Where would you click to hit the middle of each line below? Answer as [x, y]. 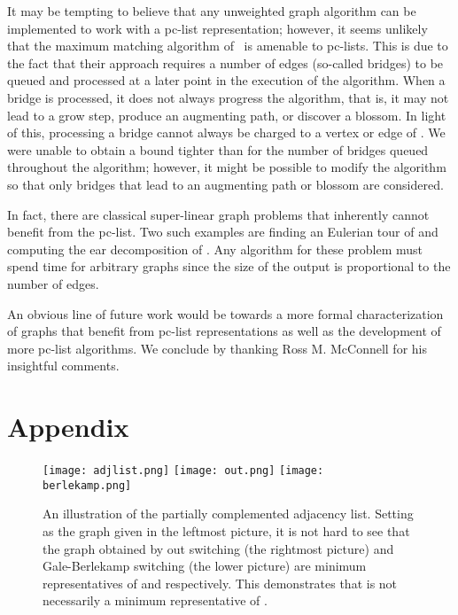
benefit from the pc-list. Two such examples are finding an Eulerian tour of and [223, 232]
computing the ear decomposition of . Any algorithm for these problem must [215, 249]
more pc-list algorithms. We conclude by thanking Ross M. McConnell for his [217, 348]
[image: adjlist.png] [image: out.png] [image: [183, 471]
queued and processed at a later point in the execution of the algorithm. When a [226, 80]
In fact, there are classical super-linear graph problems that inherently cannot [218, 214]
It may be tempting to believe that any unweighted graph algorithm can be [212, 11]
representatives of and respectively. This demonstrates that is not [220, 583]
